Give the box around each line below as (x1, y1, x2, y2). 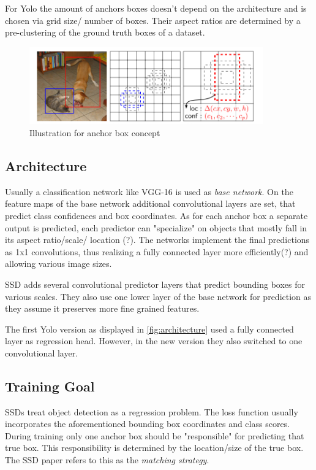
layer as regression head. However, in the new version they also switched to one (5, 334, 303, 347)
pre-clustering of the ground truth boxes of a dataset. (5, 26, 205, 39)
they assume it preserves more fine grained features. (5, 302, 200, 315)
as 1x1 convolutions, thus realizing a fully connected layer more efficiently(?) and (5, 245, 309, 258)
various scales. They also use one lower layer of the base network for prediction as (5, 290, 312, 302)
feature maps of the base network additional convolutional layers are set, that (5, 197, 296, 210)
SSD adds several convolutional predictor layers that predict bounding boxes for (5, 277, 306, 290)
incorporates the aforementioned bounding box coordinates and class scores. (5, 417, 290, 430)
